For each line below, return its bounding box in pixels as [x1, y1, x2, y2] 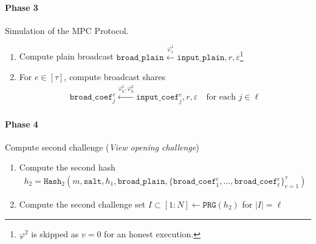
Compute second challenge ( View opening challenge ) [5, 140, 199, 153]
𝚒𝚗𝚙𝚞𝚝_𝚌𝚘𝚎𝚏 [136, 93, 179, 102]
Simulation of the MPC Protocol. [5, 24, 129, 36]
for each [206, 93, 236, 102]
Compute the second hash [19, 161, 115, 174]
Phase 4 [5, 117, 38, 130]
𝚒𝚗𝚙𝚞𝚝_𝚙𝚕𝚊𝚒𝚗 [177, 53, 225, 62]
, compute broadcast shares [64, 70, 166, 83]
